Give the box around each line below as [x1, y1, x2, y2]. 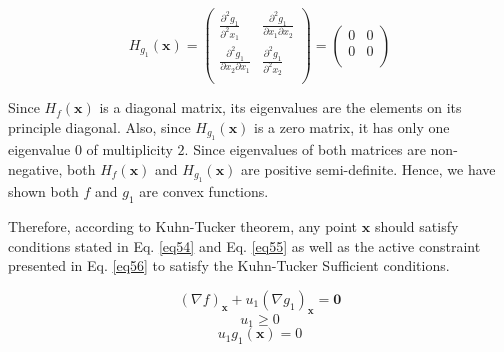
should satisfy [374, 216, 459, 237]
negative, [8, 158, 63, 179]
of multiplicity [86, 139, 173, 160]
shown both [8, 181, 79, 202]
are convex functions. [139, 181, 269, 202]
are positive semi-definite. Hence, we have [241, 158, 496, 179]
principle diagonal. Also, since [8, 116, 191, 137]
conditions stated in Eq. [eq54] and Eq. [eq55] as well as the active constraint [8, 235, 481, 256]
